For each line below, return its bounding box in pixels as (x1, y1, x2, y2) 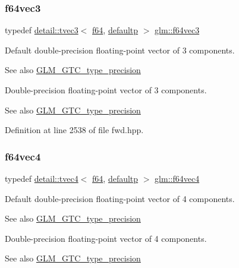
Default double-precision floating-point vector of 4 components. (5, 192, 235, 204)
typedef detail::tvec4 (5, 172, 78, 184)
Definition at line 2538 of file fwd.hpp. (5, 124, 144, 136)
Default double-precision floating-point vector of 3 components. (5, 43, 235, 56)
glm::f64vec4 (155, 172, 200, 184)
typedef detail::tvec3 (5, 24, 78, 36)
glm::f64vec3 (155, 24, 200, 36)
